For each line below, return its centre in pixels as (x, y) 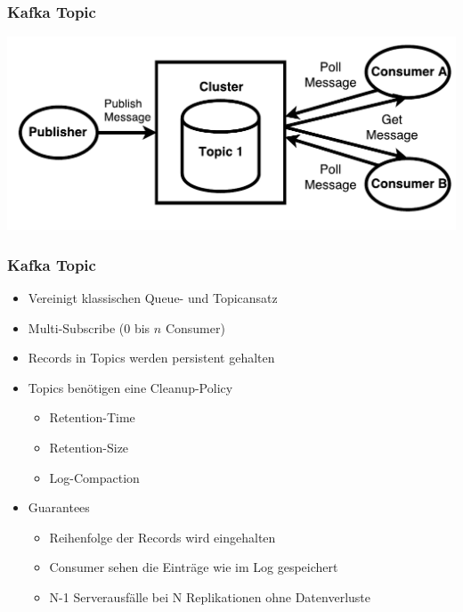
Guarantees (59, 507)
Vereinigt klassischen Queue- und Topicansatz (153, 298)
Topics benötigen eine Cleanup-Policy (130, 387)
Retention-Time (92, 417)
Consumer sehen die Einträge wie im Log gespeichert (194, 567)
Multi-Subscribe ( (76, 327)
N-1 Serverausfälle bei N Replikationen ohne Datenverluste (210, 597)
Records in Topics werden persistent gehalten (151, 358)
